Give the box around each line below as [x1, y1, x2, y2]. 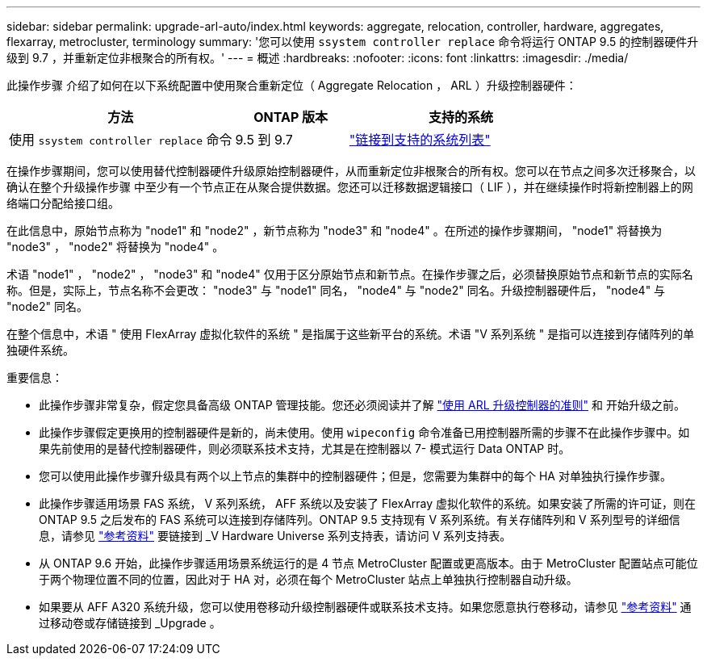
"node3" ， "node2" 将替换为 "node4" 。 [6, 240, 224, 253]
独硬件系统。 [6, 343, 74, 357]
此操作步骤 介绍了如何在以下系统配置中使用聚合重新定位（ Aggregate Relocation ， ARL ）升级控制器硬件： [6, 78, 577, 92]
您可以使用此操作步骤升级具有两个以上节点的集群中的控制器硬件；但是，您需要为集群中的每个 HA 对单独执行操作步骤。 [39, 469, 671, 483]
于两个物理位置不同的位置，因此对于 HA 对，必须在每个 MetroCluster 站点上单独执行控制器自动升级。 [39, 572, 578, 586]
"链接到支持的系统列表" [349, 132, 491, 148]
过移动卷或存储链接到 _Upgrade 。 [39, 616, 221, 630]
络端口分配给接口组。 [6, 196, 119, 210]
